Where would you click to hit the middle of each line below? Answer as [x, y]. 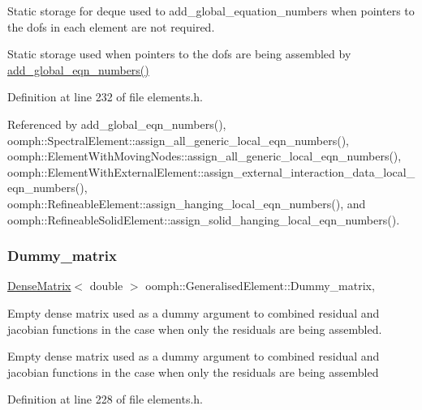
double [106, 286]
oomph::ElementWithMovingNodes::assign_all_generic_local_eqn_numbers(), [205, 156]
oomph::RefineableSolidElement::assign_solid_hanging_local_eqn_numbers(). [204, 219]
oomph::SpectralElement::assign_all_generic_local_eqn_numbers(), [178, 140]
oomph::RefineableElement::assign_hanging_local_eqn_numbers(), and [187, 203]
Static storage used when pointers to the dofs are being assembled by [179, 54]
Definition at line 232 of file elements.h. [105, 97]
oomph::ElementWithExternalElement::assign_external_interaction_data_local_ [211, 171]
